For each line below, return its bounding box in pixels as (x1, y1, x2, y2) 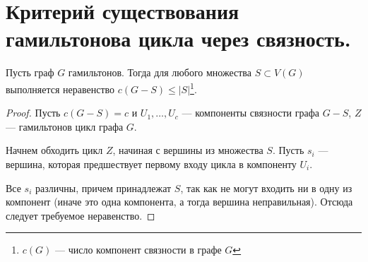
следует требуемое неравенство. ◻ (6, 208, 155, 222)
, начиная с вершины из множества (112, 143, 263, 157)
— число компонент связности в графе (55, 242, 222, 257)
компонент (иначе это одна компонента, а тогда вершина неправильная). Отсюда (6, 194, 353, 209)
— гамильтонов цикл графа (6, 119, 124, 133)
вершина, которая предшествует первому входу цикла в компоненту (6, 156, 297, 171)
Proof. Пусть (6, 105, 61, 120)
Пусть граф (6, 65, 54, 80)
